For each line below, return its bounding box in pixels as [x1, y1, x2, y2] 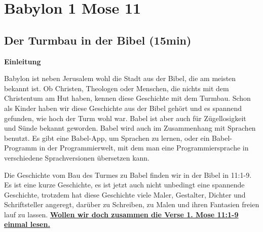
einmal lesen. [4, 219, 50, 229]
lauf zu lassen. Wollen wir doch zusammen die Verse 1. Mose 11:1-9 [4, 209, 239, 219]
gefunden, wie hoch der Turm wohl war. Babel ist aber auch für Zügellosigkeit [4, 112, 246, 123]
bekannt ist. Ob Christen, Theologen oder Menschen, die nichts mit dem [4, 83, 229, 93]
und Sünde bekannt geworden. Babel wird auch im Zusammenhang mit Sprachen [4, 123, 256, 133]
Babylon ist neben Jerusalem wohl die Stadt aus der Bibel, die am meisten [4, 73, 236, 84]
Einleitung [4, 56, 41, 66]
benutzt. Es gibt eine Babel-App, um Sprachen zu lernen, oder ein [4, 132, 210, 143]
